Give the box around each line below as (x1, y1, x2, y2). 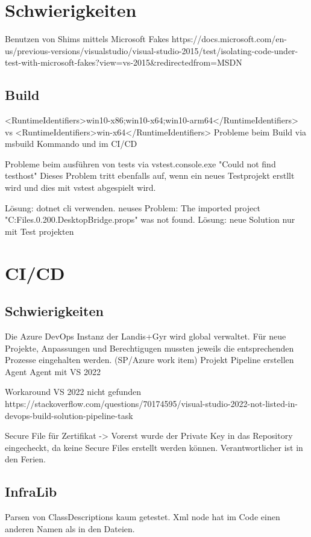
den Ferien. (5, 453, 46, 465)
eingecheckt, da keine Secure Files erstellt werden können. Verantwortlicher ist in (5, 441, 303, 453)
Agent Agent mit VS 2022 (5, 365, 101, 377)
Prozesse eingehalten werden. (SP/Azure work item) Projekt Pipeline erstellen (5, 353, 294, 366)
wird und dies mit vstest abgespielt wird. (5, 181, 156, 194)
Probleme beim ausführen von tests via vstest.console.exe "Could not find (5, 157, 276, 170)
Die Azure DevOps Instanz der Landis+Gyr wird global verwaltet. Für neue (5, 330, 286, 343)
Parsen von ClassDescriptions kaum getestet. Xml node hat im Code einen (5, 511, 280, 523)
